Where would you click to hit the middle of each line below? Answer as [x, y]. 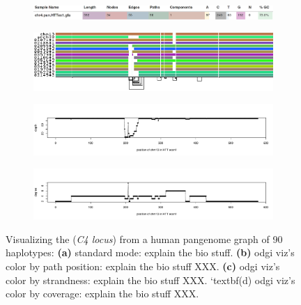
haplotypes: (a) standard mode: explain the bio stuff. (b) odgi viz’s [150, 252]
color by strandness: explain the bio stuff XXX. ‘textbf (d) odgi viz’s [150, 280]
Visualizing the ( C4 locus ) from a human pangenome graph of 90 [144, 238]
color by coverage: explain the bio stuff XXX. [102, 294]
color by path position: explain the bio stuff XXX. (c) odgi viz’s [143, 266]
